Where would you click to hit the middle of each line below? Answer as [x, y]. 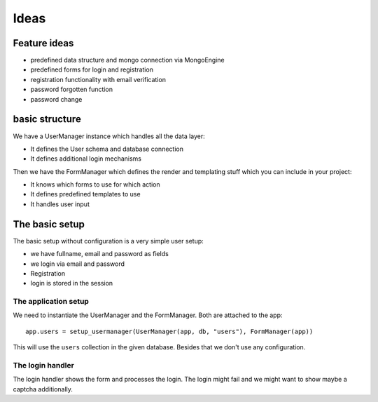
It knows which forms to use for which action [95, 185]
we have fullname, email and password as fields [100, 254]
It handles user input [60, 204]
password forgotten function [72, 89]
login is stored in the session [72, 283]
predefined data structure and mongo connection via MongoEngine [128, 60]
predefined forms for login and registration [92, 69]
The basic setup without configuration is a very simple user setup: [108, 241]
